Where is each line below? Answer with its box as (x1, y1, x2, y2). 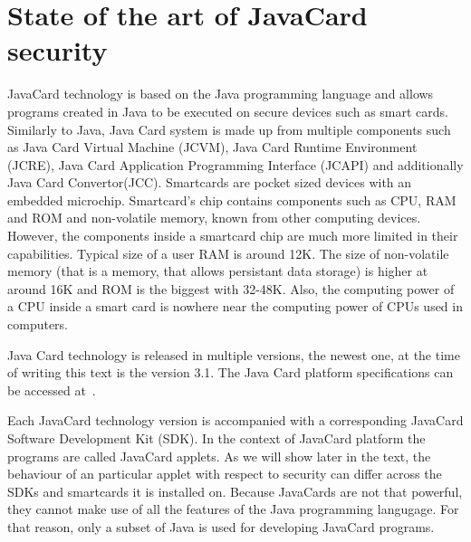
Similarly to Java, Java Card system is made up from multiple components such (7, 119, 451, 138)
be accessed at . (7, 380, 96, 399)
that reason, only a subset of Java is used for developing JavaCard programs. (7, 517, 435, 536)
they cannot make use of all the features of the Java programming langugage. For (7, 499, 459, 518)
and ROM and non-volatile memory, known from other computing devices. (7, 208, 421, 227)
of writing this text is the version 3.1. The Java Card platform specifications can (7, 363, 454, 382)
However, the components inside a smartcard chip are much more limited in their (7, 226, 458, 245)
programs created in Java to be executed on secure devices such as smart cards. (7, 101, 448, 120)
